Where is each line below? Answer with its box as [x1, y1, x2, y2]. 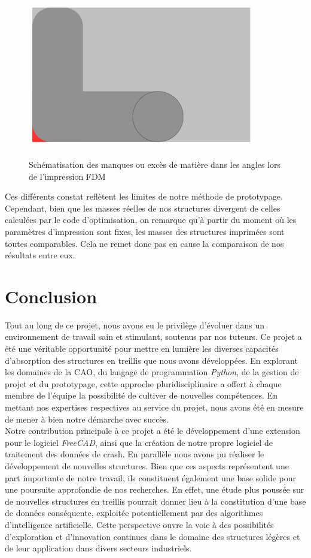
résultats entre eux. [5, 249, 75, 261]
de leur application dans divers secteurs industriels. [5, 542, 192, 554]
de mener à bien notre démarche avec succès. [5, 412, 169, 425]
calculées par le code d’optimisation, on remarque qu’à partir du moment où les [5, 213, 297, 226]
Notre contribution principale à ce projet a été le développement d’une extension [5, 424, 300, 437]
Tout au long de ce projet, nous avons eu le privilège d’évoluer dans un [5, 318, 264, 331]
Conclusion [5, 283, 97, 308]
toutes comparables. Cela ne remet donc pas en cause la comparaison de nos [5, 237, 284, 249]
